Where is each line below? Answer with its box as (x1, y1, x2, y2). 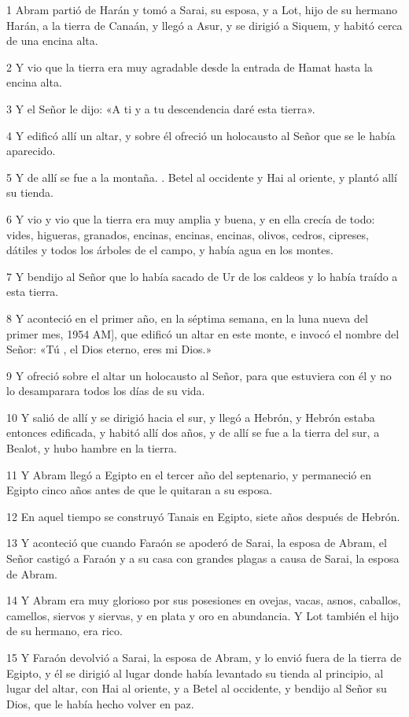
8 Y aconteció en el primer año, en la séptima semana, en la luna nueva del (6, 309, 368, 326)
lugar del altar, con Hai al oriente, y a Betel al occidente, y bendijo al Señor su (6, 680, 387, 697)
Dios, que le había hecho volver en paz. (6, 695, 194, 711)
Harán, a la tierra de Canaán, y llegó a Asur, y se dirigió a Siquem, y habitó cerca (6, 17, 403, 33)
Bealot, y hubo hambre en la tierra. (6, 440, 177, 456)
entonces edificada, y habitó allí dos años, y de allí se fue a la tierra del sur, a (6, 424, 380, 441)
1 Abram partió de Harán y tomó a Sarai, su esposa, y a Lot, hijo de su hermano (6, 2, 397, 17)
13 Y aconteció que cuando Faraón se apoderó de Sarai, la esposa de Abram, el (6, 534, 387, 551)
